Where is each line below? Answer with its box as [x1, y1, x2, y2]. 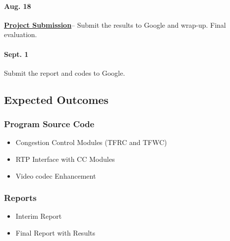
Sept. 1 [4, 48, 29, 59]
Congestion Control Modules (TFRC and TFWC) [15, 137, 167, 147]
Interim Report [15, 211, 62, 221]
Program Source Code [4, 118, 95, 130]
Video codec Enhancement [15, 170, 96, 181]
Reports [4, 192, 37, 204]
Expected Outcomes [4, 92, 109, 107]
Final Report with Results [15, 227, 96, 238]
